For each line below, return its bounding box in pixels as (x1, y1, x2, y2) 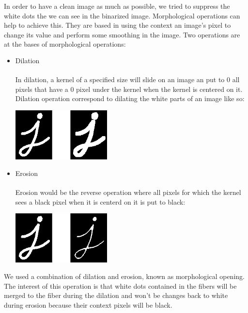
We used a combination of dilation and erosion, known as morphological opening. (4, 271, 245, 281)
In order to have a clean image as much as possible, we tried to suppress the (4, 1, 230, 11)
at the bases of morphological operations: (4, 39, 126, 49)
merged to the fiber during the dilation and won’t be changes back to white (4, 290, 228, 300)
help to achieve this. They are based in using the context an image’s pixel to (4, 20, 231, 30)
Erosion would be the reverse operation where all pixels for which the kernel (15, 187, 241, 197)
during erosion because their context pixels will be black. (4, 299, 172, 310)
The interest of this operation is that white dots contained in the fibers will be (4, 280, 237, 291)
